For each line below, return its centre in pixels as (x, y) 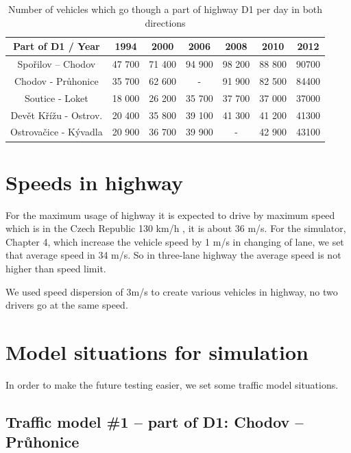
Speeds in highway (95, 182)
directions (165, 22)
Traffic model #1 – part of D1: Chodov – (155, 421)
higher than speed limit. (56, 268)
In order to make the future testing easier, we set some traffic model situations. (172, 384)
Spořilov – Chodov (57, 64)
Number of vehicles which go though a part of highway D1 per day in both (165, 9)
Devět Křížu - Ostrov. (57, 115)
